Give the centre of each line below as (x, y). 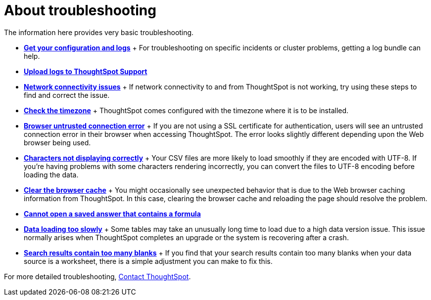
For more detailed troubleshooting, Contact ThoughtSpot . (97, 276)
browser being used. (57, 142)
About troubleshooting (80, 10)
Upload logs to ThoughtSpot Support (86, 71)
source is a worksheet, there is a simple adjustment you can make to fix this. (148, 261)
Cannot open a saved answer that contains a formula (112, 214)
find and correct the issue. (67, 95)
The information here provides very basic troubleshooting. (99, 32)
